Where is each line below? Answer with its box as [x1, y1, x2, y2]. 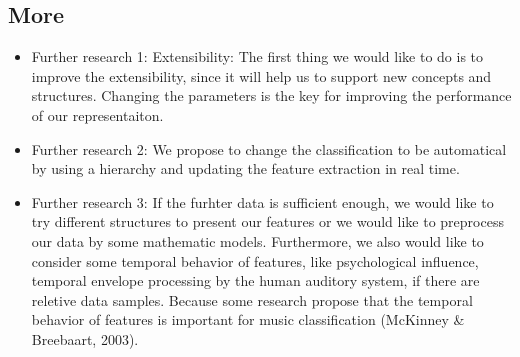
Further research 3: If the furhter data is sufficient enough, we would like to [31, 191, 494, 212]
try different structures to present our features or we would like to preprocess [31, 211, 504, 232]
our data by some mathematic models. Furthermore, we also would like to [31, 230, 484, 251]
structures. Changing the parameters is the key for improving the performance [31, 85, 512, 106]
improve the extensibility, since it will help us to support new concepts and [31, 65, 492, 86]
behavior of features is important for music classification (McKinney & [31, 309, 465, 330]
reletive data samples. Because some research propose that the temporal [31, 289, 473, 310]
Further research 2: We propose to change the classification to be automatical [31, 138, 507, 159]
